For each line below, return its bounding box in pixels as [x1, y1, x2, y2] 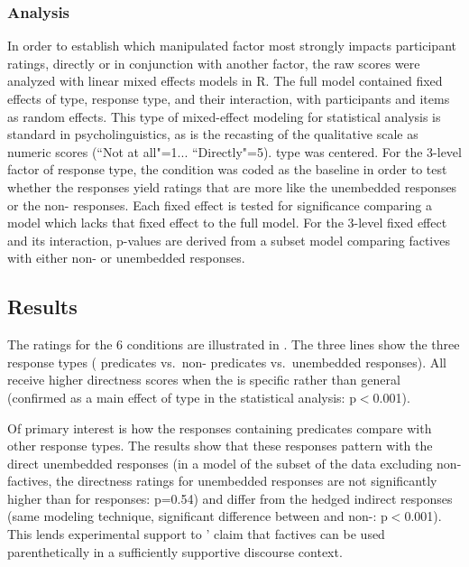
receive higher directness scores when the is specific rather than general [7, 370, 400, 389]
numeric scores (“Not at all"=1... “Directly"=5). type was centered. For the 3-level [7, 142, 462, 161]
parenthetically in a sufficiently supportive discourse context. [7, 542, 343, 561]
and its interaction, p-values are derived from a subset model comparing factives [7, 230, 450, 249]
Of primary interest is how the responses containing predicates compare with [7, 418, 432, 437]
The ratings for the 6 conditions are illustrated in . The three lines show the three [7, 335, 460, 354]
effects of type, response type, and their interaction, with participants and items [7, 89, 450, 107]
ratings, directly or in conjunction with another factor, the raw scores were [7, 53, 420, 72]
